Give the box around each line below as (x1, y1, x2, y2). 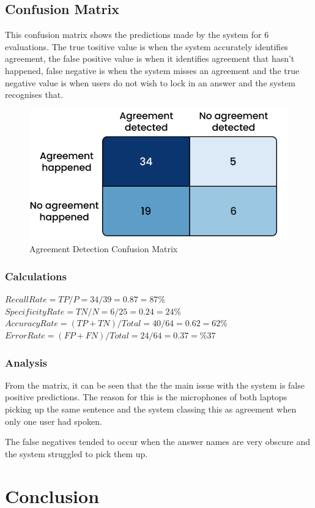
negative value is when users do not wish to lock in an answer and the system (5, 76, 296, 89)
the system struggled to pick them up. (5, 447, 148, 460)
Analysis (5, 354, 48, 370)
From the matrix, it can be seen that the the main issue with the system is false (5, 378, 305, 391)
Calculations (5, 268, 67, 283)
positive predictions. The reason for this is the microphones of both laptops (5, 390, 287, 403)
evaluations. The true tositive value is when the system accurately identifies (5, 40, 288, 53)
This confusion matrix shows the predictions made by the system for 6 (5, 28, 269, 41)
